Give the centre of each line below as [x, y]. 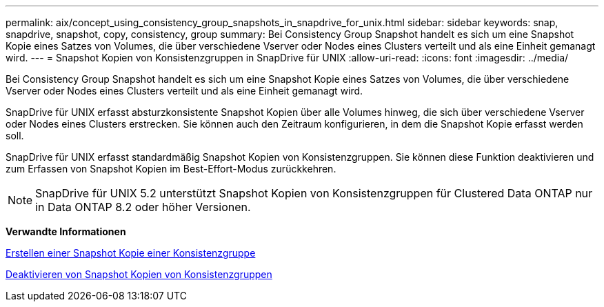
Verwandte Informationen [66, 231]
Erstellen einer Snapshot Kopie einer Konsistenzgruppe [131, 253]
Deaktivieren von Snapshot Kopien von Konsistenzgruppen [139, 274]
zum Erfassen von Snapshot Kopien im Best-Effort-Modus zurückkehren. [171, 169]
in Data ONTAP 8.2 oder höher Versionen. [143, 207]
